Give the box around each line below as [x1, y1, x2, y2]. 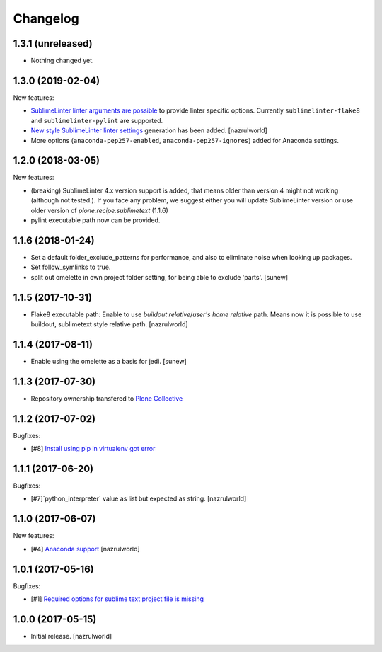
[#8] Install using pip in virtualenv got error [30, 445, 156, 453]
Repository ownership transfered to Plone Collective [30, 394, 183, 403]
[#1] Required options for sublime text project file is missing [30, 595, 204, 603]
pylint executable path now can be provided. [30, 216, 161, 224]
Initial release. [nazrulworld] [30, 631, 112, 640]
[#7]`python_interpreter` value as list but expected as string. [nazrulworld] [30, 494, 247, 503]
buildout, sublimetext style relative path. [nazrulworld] [30, 319, 188, 328]
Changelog [13, 11, 79, 26]
